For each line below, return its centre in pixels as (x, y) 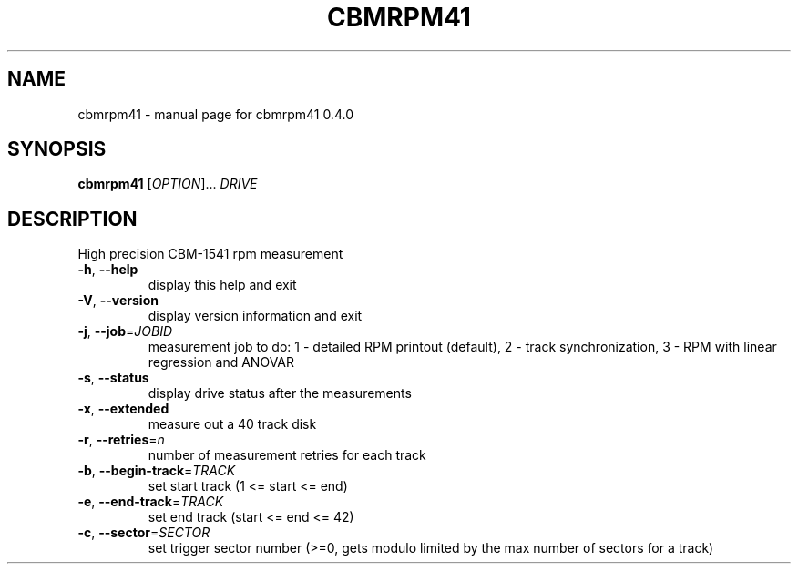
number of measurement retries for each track (287, 455)
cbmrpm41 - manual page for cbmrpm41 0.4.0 (215, 114)
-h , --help (108, 270)
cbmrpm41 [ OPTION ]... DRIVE (168, 184)
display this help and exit (222, 285)
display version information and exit (255, 316)
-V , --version (118, 301)
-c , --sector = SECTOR (144, 533)
